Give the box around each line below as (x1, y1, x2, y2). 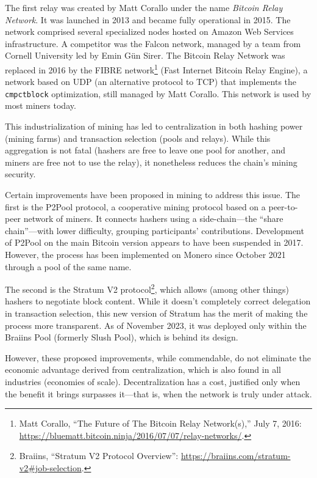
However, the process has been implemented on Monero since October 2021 (5, 248, 286, 260)
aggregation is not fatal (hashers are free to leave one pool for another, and (5, 144, 286, 156)
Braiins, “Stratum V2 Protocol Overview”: (19, 449, 179, 462)
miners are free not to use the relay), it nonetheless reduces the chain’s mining (5, 155, 297, 168)
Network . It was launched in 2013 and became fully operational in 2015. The (5, 13, 291, 26)
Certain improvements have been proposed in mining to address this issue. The (5, 188, 301, 201)
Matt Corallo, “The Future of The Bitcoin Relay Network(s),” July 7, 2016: (19, 417, 302, 430)
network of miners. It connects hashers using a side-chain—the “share (23, 212, 283, 225)
